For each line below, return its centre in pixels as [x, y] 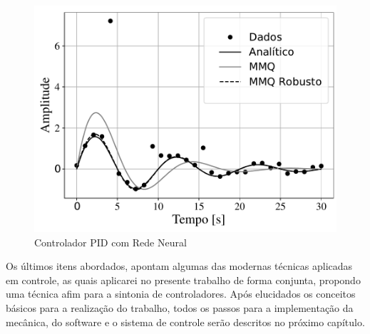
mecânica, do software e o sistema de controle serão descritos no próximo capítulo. [185, 322]
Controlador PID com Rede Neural [111, 242]
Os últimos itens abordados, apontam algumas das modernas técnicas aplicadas [179, 266]
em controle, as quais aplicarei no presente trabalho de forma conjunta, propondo [183, 280]
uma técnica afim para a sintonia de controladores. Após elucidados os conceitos [181, 294]
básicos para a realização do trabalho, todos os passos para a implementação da [180, 307]
